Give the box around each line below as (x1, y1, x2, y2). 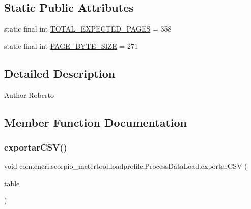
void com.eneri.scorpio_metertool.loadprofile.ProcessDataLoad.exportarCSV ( (4, 161, 247, 171)
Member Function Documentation (4, 114, 187, 130)
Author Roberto (4, 89, 54, 100)
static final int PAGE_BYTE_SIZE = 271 (4, 40, 138, 51)
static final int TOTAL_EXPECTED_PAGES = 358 (4, 23, 172, 34)
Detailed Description (4, 65, 116, 81)
